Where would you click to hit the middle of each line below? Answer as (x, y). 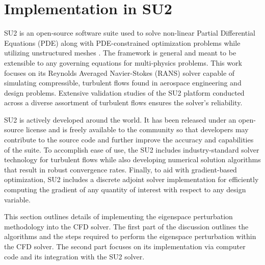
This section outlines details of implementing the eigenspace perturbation (118, 216)
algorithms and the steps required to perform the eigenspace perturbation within (130, 236)
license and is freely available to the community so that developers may (137, 129)
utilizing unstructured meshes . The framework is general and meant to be (120, 53)
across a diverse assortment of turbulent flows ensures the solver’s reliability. (123, 102)
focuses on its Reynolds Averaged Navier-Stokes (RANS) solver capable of (120, 72)
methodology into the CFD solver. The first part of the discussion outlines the (126, 226)
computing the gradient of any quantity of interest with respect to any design (125, 189)
